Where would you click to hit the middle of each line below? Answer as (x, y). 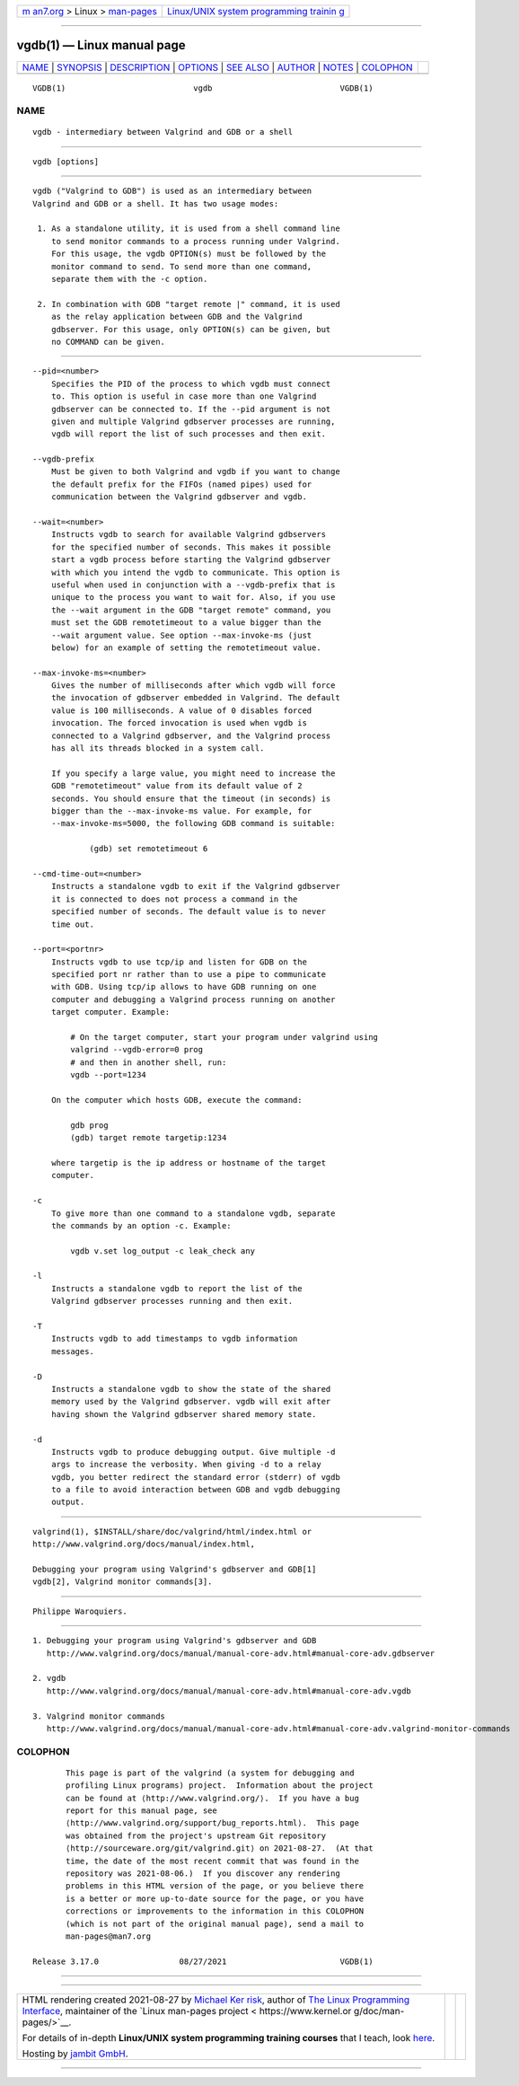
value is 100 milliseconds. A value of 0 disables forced (181, 710)
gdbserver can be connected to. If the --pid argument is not (191, 409)
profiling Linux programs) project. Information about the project (220, 1786)
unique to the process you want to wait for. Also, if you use (193, 598)
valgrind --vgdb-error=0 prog (137, 1050)
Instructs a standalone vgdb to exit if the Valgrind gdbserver (195, 886)
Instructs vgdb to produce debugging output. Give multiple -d (193, 1452)
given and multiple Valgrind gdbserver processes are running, (193, 421)
